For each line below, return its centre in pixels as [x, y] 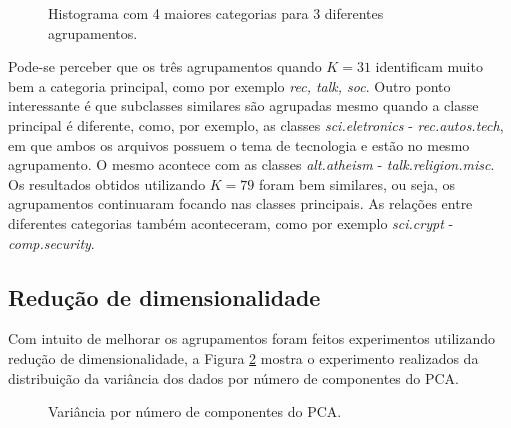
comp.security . [51, 242]
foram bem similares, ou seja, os [357, 183]
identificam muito [429, 66]
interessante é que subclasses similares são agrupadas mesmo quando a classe [243, 105]
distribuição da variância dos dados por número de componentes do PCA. [234, 377]
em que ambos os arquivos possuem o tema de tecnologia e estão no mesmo [239, 144]
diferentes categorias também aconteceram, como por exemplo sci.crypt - [231, 222]
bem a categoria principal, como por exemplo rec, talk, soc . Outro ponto [229, 85]
